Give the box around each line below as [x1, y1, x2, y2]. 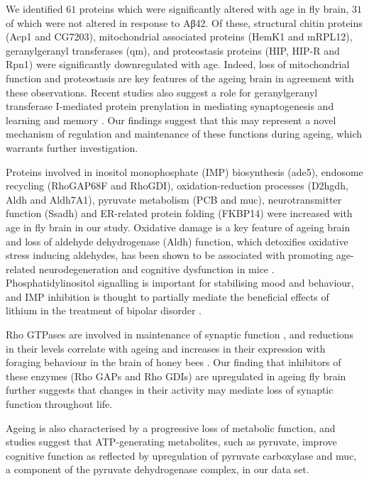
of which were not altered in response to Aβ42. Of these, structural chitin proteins [6, 15, 363, 30]
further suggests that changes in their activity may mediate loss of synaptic [6, 382, 334, 397]
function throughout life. [6, 397, 113, 411]
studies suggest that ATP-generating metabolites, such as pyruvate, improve [6, 434, 337, 449]
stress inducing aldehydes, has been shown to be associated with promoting [6, 248, 334, 262]
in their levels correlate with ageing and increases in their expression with [6, 341, 326, 355]
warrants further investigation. [6, 140, 138, 155]
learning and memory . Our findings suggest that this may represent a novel [6, 112, 336, 127]
